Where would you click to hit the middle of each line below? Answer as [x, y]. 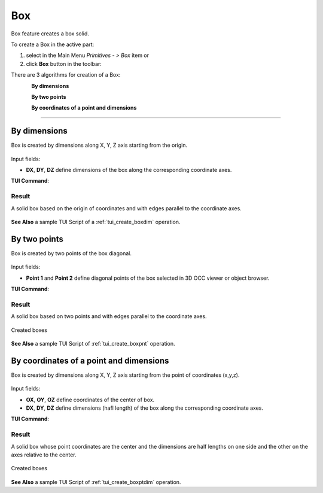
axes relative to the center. [44, 455]
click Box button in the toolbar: [64, 63]
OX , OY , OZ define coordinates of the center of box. [90, 400]
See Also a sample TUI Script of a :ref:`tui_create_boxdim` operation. [96, 222]
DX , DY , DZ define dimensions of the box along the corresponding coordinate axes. [129, 170]
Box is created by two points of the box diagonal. [71, 253]
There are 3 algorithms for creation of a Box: [66, 75]
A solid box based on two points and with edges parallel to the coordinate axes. [109, 316]
